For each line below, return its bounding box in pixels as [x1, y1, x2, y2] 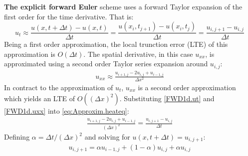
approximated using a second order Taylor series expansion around [4, 58, 208, 69]
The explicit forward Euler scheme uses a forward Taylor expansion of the [4, 1, 243, 11]
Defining [4, 132, 30, 142]
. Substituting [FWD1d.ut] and [119, 93, 215, 103]
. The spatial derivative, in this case [83, 48, 193, 59]
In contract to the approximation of [4, 82, 113, 92]
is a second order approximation [138, 82, 236, 92]
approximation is [4, 48, 55, 59]
